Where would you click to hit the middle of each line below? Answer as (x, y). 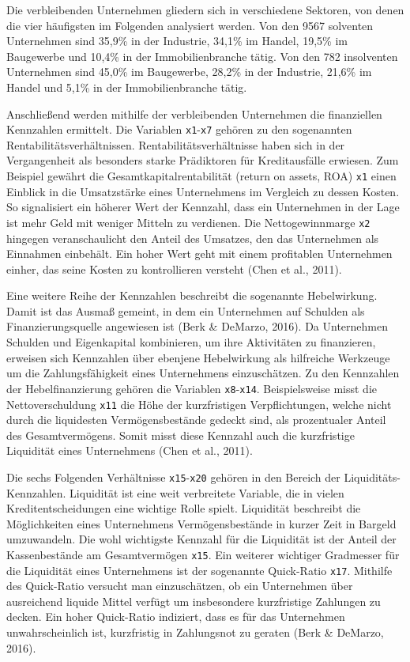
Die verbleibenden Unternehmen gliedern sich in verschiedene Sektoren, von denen (205, 9)
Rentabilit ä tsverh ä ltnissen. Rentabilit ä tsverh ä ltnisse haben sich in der (176, 144)
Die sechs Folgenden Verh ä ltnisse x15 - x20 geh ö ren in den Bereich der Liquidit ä (197, 477)
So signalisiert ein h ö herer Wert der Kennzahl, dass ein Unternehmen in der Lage (203, 207)
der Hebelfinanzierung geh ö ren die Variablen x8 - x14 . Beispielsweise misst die (192, 388)
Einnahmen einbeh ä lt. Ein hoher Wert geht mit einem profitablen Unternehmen (199, 253)
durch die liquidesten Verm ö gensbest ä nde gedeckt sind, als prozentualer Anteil (196, 420)
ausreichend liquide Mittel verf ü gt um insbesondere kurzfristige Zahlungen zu (194, 601)
